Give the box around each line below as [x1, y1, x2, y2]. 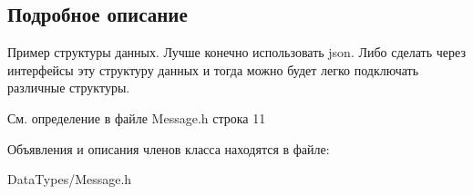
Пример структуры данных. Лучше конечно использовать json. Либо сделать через [7, 43, 466, 62]
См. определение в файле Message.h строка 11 [7, 108, 266, 127]
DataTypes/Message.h [7, 170, 132, 189]
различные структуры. [7, 78, 130, 97]
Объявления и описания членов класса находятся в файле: [7, 139, 330, 158]
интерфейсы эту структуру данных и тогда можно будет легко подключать [7, 60, 419, 79]
